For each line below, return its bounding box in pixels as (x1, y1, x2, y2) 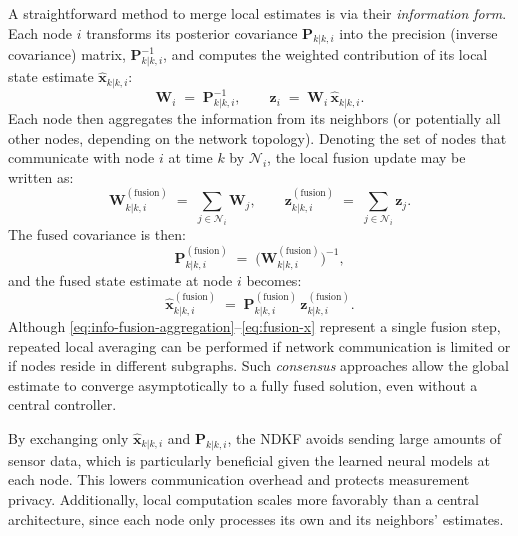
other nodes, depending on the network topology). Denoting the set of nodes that (8, 127, 507, 148)
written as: (8, 166, 74, 187)
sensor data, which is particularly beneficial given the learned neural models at (8, 449, 490, 470)
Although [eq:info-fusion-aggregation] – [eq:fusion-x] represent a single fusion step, (8, 316, 501, 337)
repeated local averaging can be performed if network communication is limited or (8, 335, 511, 356)
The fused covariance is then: (8, 224, 186, 245)
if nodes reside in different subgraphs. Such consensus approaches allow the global (8, 355, 509, 376)
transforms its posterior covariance (86, 22, 298, 43)
